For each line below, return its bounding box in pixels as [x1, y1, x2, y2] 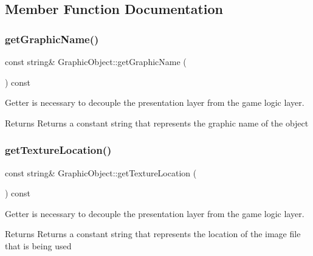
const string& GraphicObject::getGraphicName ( [5, 55, 187, 67]
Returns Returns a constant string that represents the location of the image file [5, 227, 301, 240]
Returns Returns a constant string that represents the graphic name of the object [5, 116, 309, 129]
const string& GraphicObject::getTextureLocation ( [5, 166, 197, 179]
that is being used [5, 239, 72, 252]
